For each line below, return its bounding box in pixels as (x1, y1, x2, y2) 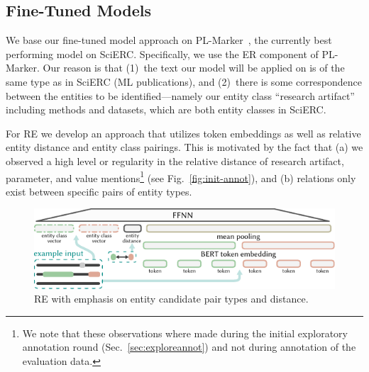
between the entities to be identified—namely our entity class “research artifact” (6, 88, 355, 103)
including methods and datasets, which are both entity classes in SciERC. (6, 102, 326, 117)
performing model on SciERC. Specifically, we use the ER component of (6, 46, 319, 61)
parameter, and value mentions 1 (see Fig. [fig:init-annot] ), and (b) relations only (6, 168, 356, 185)
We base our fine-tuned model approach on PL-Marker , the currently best (6, 33, 332, 47)
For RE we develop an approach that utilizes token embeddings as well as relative (6, 125, 361, 140)
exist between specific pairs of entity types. (6, 184, 192, 198)
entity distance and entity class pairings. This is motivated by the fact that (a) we (6, 140, 363, 154)
